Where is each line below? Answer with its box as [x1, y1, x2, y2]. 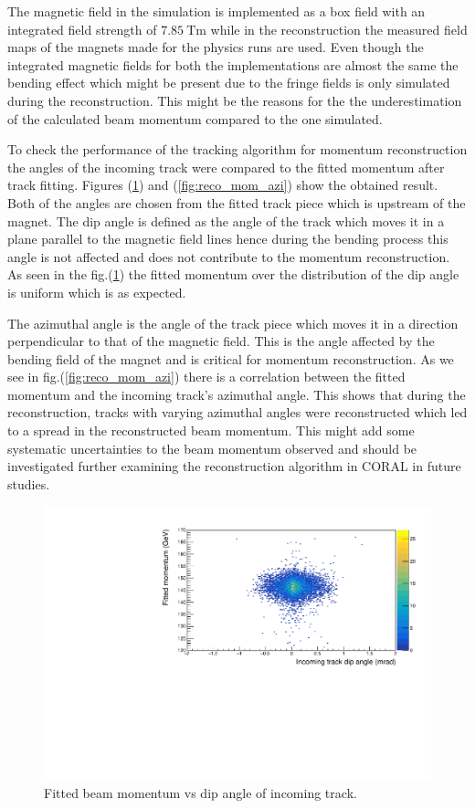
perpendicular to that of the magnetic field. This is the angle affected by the [7, 331, 435, 351]
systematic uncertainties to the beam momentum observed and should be [7, 438, 417, 457]
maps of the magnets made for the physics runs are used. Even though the [7, 37, 424, 57]
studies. [7, 474, 50, 493]
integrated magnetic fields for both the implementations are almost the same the [7, 55, 459, 74]
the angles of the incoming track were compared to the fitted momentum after [7, 157, 445, 176]
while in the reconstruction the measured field [210, 19, 468, 38]
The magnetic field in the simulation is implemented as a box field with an [7, 2, 426, 20]
